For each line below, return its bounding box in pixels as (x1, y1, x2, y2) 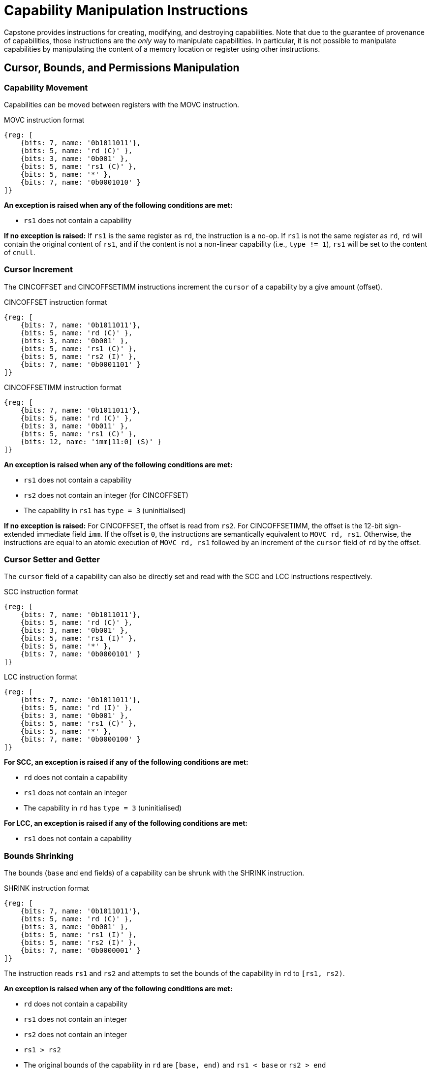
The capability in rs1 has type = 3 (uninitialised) (24, 506, 186, 515)
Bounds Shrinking (4, 850, 74, 861)
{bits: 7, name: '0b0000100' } (20, 735, 141, 744)
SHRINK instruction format (4, 884, 90, 893)
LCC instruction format (4, 673, 78, 682)
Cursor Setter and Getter (4, 554, 100, 565)
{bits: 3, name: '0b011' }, (20, 422, 128, 430)
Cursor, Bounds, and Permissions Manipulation (4, 62, 240, 74)
